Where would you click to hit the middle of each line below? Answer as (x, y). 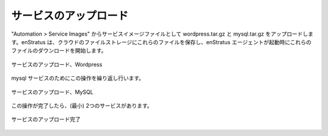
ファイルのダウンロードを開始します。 (59, 51)
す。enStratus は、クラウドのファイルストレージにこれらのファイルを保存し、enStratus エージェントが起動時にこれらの (162, 42)
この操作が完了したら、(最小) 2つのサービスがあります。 (82, 105)
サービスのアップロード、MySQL (52, 92)
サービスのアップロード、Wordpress (57, 64)
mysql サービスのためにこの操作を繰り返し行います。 (78, 78)
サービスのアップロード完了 (46, 119)
